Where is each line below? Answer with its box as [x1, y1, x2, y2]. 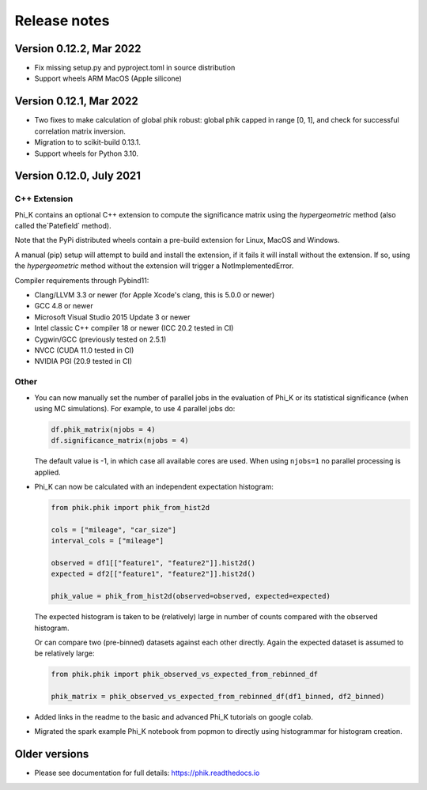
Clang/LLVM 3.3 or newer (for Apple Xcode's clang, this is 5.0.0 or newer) [34, 290, 275, 300]
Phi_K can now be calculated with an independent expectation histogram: [34, 482, 274, 492]
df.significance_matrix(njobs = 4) [51, 436, 189, 445]
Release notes [14, 12, 110, 29]
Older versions [14, 747, 89, 761]
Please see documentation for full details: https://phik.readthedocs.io [34, 768, 260, 778]
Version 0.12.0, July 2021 [14, 169, 142, 183]
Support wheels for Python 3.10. [34, 149, 138, 158]
